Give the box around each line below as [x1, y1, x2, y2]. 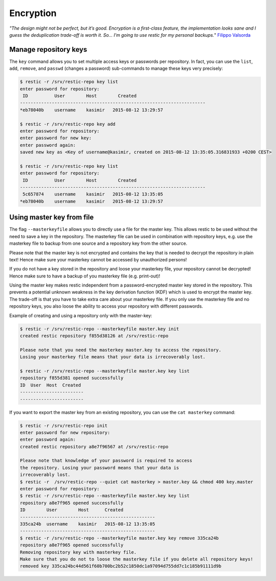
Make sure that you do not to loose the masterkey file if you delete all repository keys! [20, 556, 253, 562]
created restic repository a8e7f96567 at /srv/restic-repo [20, 444, 168, 449]
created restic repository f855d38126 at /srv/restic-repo [20, 333, 168, 339]
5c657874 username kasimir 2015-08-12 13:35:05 [23, 191, 163, 197]
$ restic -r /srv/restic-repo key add [20, 121, 116, 127]
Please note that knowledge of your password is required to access [20, 458, 193, 463]
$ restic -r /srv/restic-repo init [20, 423, 108, 428]
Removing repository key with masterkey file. [20, 549, 137, 555]
